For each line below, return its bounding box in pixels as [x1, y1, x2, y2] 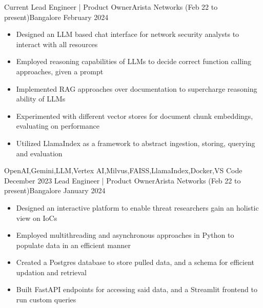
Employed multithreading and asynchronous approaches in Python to [16, 230, 234, 240]
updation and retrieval [16, 266, 87, 277]
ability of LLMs [16, 93, 66, 104]
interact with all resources [16, 38, 98, 49]
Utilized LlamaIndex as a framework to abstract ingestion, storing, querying [16, 137, 255, 148]
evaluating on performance [16, 120, 100, 131]
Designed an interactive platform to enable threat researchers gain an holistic [16, 202, 259, 213]
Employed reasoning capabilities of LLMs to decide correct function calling [16, 56, 252, 67]
